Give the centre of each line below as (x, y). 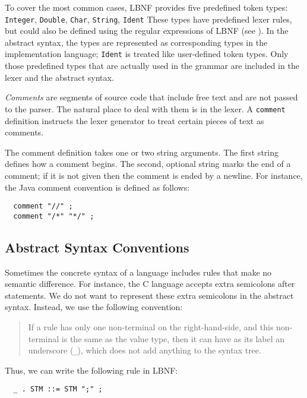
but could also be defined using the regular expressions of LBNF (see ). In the (147, 31)
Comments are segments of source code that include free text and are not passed (151, 97)
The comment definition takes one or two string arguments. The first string (142, 152)
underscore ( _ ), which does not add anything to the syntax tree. (145, 350)
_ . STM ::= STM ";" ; (58, 389)
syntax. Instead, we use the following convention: (94, 307)
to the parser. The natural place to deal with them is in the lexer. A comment (145, 108)
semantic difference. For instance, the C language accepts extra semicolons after (150, 284)
